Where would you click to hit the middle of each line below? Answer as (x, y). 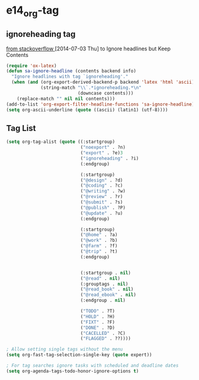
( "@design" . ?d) (102, 180)
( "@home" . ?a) (99, 235)
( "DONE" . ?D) (98, 328)
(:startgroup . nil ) (106, 273)
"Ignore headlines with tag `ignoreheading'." (70, 77)
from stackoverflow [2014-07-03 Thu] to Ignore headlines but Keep (88, 49)
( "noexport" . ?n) (103, 148)
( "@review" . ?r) (102, 197)
